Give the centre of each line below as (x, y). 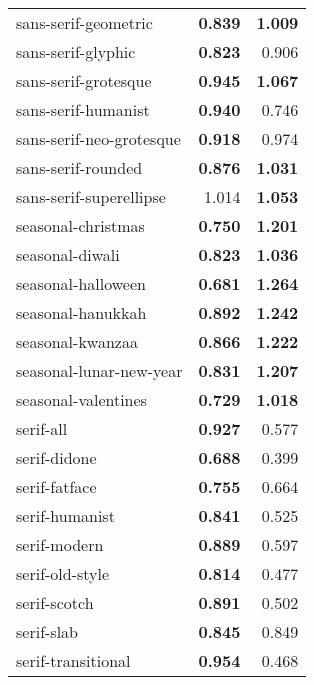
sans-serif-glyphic (76, 51)
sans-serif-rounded (79, 167)
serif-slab (47, 631)
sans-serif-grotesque (84, 80)
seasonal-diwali (68, 254)
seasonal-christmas (80, 225)
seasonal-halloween (81, 283)
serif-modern (60, 544)
